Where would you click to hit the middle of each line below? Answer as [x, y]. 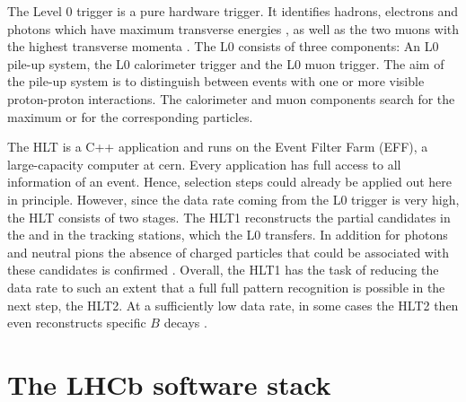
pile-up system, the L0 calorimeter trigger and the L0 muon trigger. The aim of [226, 63]
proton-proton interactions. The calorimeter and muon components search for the [231, 98]
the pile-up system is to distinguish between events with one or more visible [216, 81]
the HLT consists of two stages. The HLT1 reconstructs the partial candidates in [229, 217]
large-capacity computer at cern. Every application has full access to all [204, 164]
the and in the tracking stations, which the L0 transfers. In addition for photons [228, 235]
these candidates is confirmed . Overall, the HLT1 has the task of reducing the [223, 270]
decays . [185, 323]
